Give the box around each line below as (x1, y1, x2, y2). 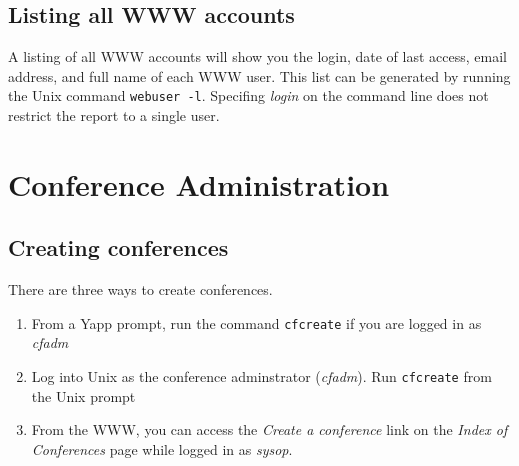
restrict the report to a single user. (8, 105, 220, 126)
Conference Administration (8, 163, 390, 204)
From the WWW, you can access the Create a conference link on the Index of (31, 419, 508, 440)
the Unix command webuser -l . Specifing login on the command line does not (8, 85, 489, 106)
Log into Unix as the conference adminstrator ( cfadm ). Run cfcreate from (31, 366, 492, 387)
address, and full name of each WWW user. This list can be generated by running (8, 65, 511, 86)
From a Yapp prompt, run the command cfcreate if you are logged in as (31, 312, 482, 333)
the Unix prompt (31, 385, 136, 406)
